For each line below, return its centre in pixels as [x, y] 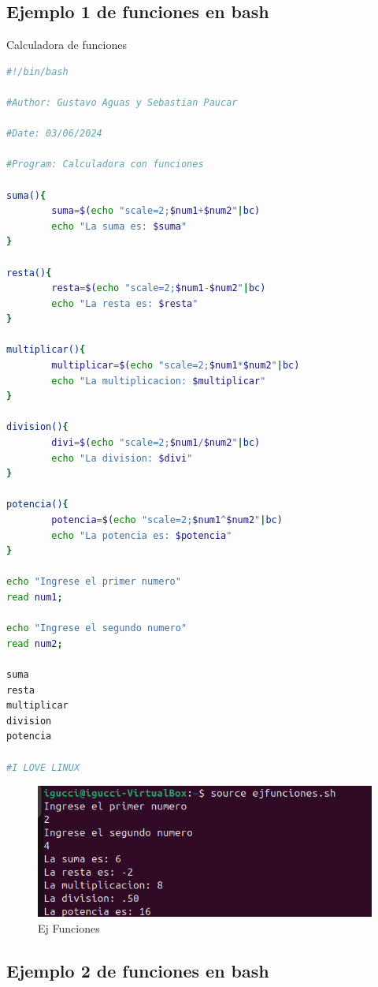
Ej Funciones [69, 927]
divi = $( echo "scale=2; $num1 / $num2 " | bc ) [156, 443]
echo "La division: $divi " [122, 458]
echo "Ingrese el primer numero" [94, 582]
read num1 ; [35, 597]
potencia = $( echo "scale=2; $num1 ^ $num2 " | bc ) [167, 520]
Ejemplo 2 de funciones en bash [138, 970]
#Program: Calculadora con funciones [105, 164]
